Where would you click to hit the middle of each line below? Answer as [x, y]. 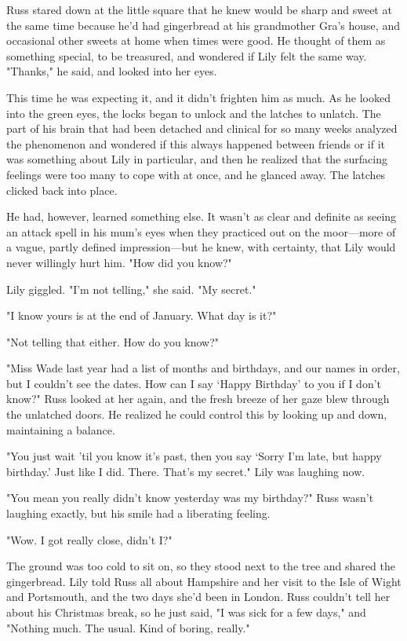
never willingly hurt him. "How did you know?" [119, 262]
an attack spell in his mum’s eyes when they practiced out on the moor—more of [201, 231]
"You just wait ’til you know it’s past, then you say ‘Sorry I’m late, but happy [194, 456]
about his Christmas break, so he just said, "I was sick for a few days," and [186, 612]
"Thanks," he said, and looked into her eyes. [112, 71]
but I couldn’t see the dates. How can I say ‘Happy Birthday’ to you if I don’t [194, 383]
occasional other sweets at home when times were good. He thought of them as [196, 40]
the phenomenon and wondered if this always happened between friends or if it [196, 143]
